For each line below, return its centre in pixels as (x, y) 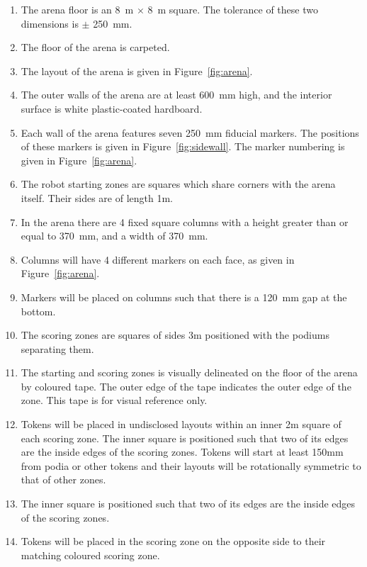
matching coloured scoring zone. (90, 555)
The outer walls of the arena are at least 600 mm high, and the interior (176, 95)
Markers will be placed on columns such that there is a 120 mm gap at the (184, 297)
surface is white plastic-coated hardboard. (112, 108)
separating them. (57, 348)
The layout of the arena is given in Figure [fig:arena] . (137, 71)
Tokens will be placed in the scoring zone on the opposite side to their (173, 541)
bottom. (38, 311)
